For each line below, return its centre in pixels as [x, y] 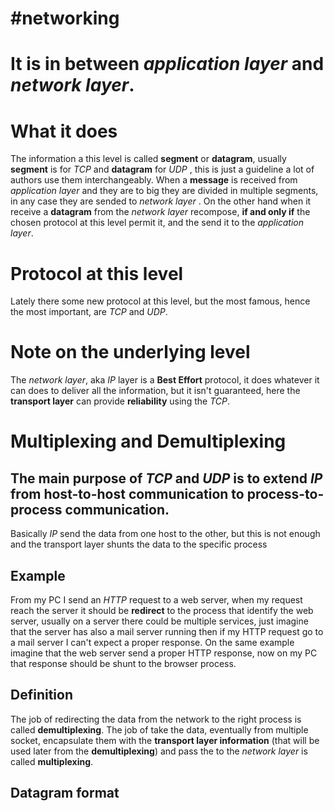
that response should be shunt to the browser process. [123, 663]
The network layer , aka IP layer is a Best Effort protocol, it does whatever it [165, 380]
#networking [65, 18]
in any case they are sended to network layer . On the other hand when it [161, 201]
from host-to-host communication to [127, 493]
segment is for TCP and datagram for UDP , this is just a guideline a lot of [162, 169]
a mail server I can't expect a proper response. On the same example [152, 642]
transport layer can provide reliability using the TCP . [120, 401]
